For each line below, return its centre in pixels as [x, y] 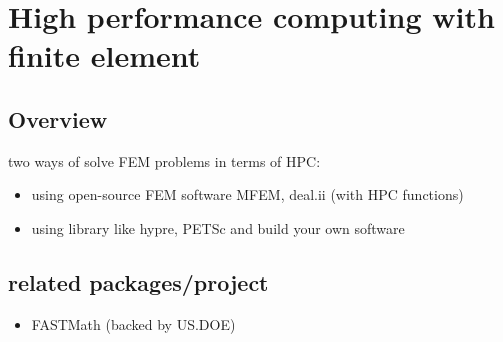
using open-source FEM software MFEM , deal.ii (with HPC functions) [247, 194]
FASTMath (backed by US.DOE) [133, 323]
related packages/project [138, 281]
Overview [58, 118]
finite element [104, 55]
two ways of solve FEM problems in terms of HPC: [164, 160]
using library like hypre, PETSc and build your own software [218, 227]
